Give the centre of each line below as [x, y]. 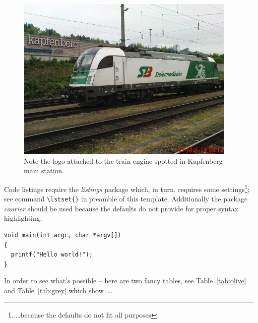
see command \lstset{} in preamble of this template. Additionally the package [126, 199]
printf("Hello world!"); [52, 255]
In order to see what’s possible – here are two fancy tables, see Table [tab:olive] [125, 281]
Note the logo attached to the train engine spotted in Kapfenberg [123, 161]
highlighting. [23, 218]
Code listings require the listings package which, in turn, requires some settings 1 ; [127, 188]
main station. [44, 170]
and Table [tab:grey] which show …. [58, 290]
